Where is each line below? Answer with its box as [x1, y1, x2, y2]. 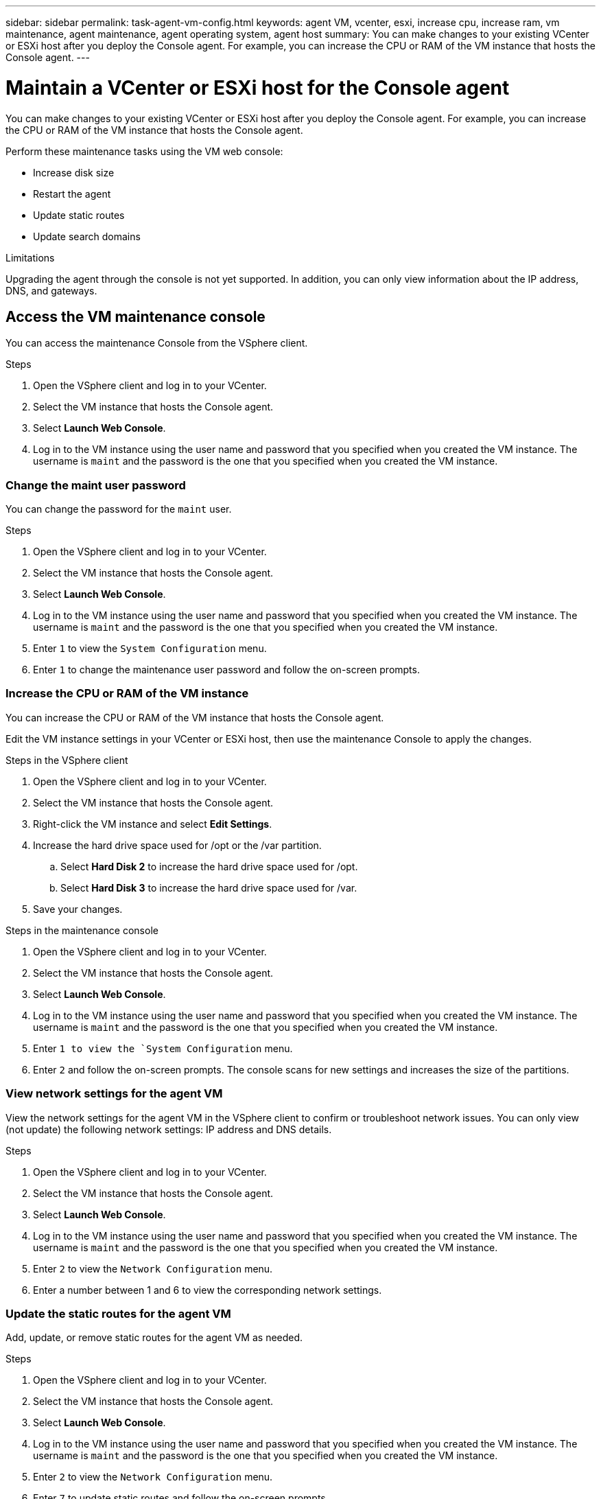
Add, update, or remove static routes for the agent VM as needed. [5, 1332, 303, 1344]
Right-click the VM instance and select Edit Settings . [33, 817, 272, 830]
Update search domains [33, 230, 141, 242]
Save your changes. [33, 903, 123, 915]
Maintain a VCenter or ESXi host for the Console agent [5, 75, 510, 100]
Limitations [5, 251, 55, 264]
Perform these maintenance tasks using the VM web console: [5, 145, 283, 157]
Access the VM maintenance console [5, 307, 266, 325]
